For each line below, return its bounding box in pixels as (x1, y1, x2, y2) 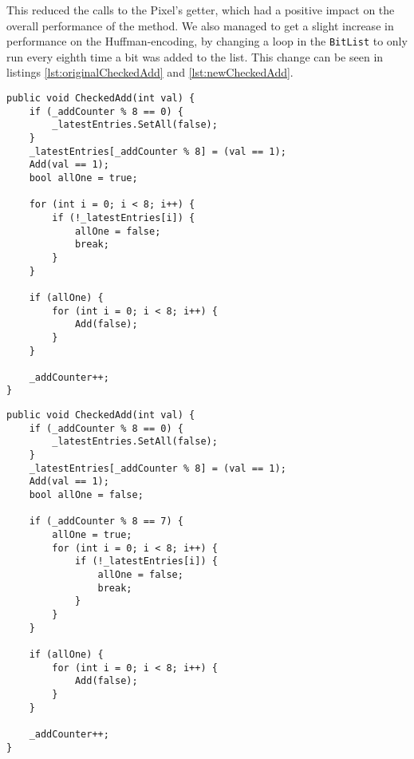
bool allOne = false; (29, 489, 144, 501)
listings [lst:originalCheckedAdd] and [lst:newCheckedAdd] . (6, 64, 294, 81)
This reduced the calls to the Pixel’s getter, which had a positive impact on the (6, 2, 395, 18)
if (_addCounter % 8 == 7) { (29, 516, 183, 528)
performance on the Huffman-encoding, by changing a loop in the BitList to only (6, 33, 408, 49)
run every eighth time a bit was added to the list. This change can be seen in (6, 48, 384, 65)
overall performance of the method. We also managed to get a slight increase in (6, 17, 394, 34)
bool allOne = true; (29, 172, 138, 184)
